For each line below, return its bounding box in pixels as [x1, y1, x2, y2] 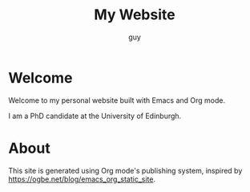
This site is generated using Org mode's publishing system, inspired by [8, 165, 243, 175]
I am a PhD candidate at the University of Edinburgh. [8, 111, 182, 121]
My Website [94, 6, 175, 24]
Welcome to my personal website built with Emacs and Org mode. [8, 95, 226, 105]
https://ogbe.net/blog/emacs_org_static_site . [8, 174, 156, 184]
